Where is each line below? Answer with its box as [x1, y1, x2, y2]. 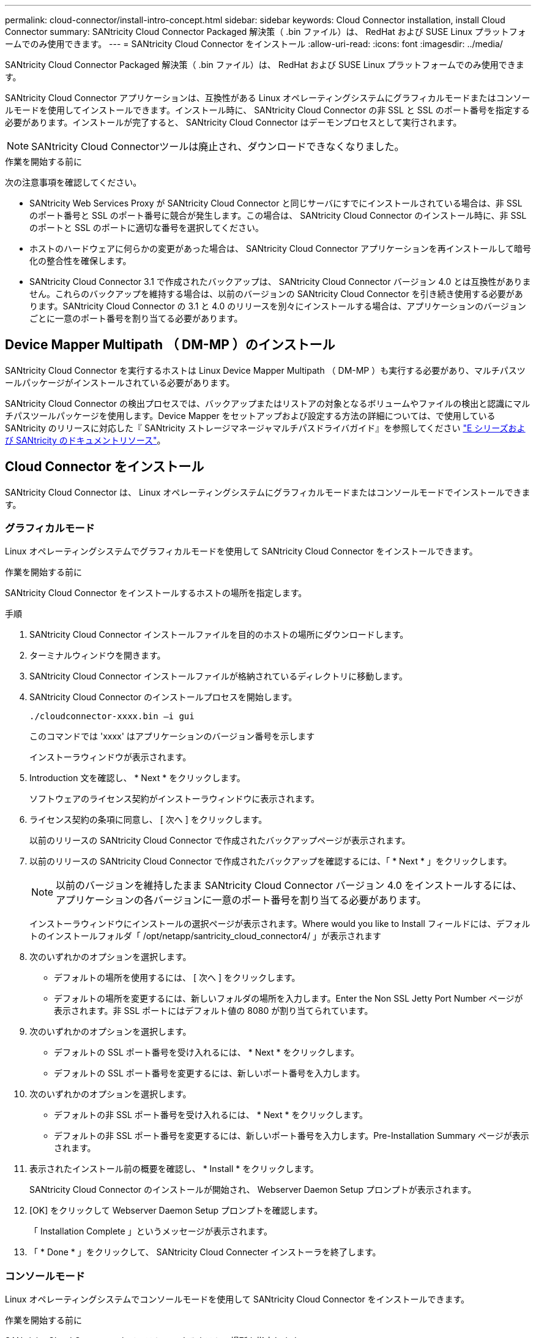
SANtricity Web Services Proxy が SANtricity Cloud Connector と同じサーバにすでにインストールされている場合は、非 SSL [29, 198, 523, 208]
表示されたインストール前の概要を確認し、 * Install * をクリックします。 [29, 1163, 319, 1174]
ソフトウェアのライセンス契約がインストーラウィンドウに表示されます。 [29, 793, 320, 804]
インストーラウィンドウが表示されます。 [29, 752, 192, 763]
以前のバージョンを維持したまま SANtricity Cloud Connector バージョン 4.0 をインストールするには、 [56, 879, 522, 892]
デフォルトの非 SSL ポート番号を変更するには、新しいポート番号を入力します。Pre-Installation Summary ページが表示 [54, 1130, 529, 1141]
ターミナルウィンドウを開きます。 [29, 650, 166, 661]
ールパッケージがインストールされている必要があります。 [5, 377, 235, 388]
